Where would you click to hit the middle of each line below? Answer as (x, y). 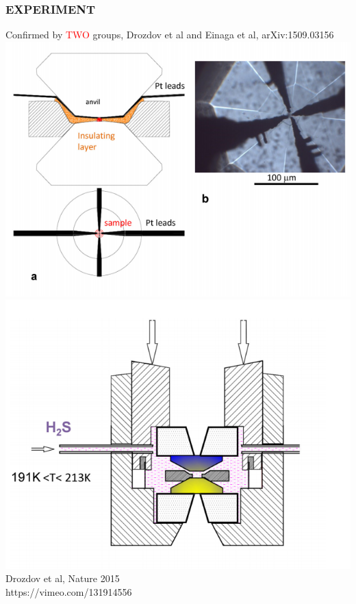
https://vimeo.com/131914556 (69, 592)
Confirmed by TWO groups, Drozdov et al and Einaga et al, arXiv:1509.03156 (170, 35)
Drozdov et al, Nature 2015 (63, 578)
